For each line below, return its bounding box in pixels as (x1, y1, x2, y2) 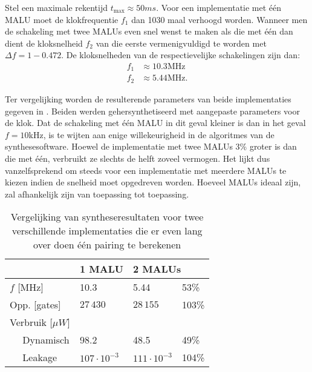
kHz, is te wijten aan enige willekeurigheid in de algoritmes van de (28, 128, 275, 141)
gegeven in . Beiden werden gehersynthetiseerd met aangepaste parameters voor (5, 104, 300, 117)
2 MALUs (132, 262, 181, 276)
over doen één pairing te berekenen (33, 237, 181, 252)
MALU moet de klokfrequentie (5, 13, 119, 25)
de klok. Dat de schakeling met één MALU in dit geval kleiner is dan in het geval (5, 116, 306, 129)
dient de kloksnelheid (5, 36, 83, 49)
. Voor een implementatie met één (156, 1, 282, 13)
